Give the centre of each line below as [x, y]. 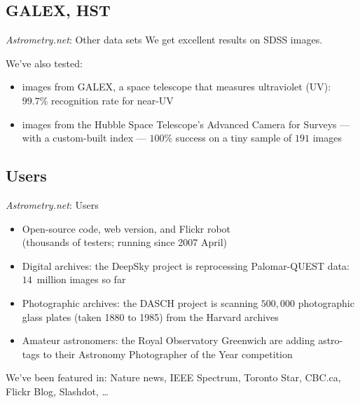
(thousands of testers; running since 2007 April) [124, 242]
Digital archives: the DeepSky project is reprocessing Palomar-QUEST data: [186, 265]
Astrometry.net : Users [52, 204]
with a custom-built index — [84, 138]
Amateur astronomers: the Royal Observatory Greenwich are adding [168, 340]
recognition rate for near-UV [112, 100]
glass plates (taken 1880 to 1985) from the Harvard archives [150, 316]
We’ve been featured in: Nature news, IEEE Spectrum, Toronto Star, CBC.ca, [173, 377]
